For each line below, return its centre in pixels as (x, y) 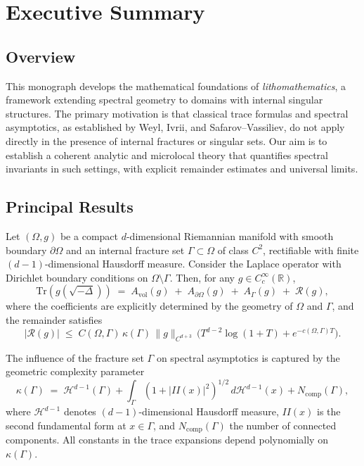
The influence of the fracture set (75, 357)
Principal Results (70, 207)
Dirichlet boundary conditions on (77, 277)
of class (233, 250)
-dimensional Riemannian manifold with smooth (230, 235)
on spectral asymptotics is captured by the (248, 357)
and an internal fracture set (125, 250)
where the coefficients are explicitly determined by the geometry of (149, 306)
